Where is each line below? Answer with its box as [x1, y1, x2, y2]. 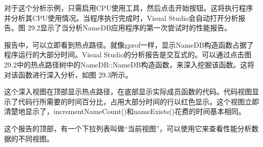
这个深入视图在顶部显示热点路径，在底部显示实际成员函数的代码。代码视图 [4, 86, 252, 97]
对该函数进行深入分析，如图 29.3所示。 [4, 69, 133, 80]
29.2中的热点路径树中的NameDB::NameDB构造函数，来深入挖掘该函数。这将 [4, 59, 254, 69]
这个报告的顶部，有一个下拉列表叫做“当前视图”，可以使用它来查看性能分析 [4, 123, 252, 133]
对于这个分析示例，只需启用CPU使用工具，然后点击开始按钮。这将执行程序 [4, 3, 253, 13]
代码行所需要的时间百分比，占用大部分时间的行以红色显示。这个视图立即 [18, 96, 259, 106]
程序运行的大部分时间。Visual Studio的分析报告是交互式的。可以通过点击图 [4, 49, 251, 60]
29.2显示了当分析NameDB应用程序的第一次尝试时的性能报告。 [27, 22, 232, 33]
